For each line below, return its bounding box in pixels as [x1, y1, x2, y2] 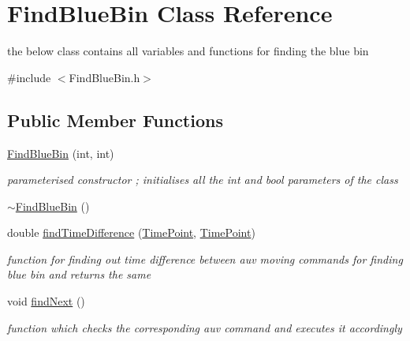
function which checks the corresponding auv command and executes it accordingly [7, 319, 402, 335]
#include [7, 69, 51, 85]
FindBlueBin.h [69, 69, 140, 85]
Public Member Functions [7, 107, 223, 132]
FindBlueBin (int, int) [7, 144, 114, 161]
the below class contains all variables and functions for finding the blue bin [7, 43, 369, 59]
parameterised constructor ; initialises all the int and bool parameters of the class [7, 171, 398, 188]
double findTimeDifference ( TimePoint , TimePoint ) [7, 224, 255, 241]
